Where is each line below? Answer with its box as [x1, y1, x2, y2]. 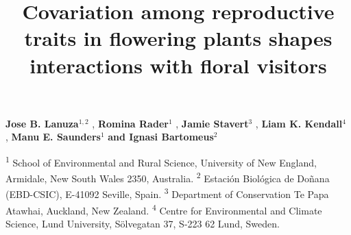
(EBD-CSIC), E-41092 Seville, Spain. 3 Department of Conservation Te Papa [5, 185, 329, 201]
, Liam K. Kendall [255, 116, 343, 130]
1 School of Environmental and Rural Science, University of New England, [5, 153, 317, 169]
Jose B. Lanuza [5, 116, 79, 130]
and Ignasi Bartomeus [108, 129, 214, 144]
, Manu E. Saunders [5, 129, 101, 144]
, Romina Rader [92, 116, 169, 130]
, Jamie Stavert [175, 116, 249, 130]
